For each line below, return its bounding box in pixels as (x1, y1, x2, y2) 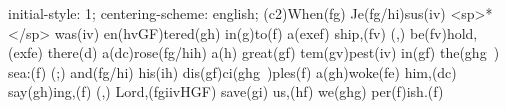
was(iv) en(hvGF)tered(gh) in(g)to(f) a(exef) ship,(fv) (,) (54, 22, 406, 43)
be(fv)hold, (409, 22, 478, 43)
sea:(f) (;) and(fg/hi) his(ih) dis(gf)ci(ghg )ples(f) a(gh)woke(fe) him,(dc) (8, 61, 457, 82)
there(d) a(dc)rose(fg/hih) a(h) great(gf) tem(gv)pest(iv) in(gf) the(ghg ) (47, 42, 500, 63)
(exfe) (8, 42, 43, 63)
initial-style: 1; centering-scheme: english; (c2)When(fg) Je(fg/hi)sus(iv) (8, 3, 446, 23)
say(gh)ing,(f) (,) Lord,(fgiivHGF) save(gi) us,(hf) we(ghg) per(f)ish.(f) (8, 81, 444, 102)
